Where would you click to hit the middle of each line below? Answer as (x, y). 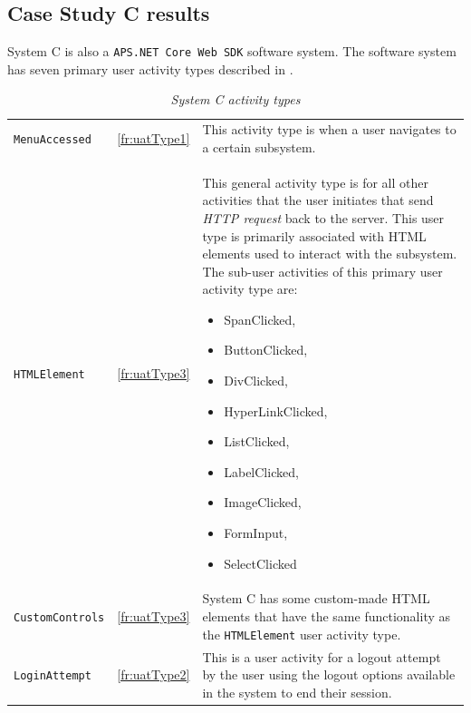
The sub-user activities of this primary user (322, 271)
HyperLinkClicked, (276, 410)
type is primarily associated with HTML (314, 235)
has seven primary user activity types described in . (150, 68)
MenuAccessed (53, 140)
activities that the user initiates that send (318, 200)
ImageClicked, (263, 502)
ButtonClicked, (266, 350)
